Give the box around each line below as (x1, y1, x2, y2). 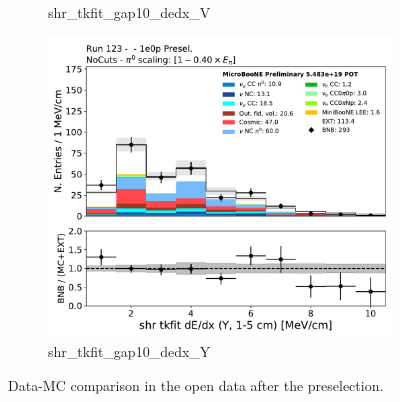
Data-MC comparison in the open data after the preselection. (8, 374, 384, 395)
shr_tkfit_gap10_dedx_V (48, 2, 211, 22)
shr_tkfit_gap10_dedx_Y (48, 341, 211, 362)
